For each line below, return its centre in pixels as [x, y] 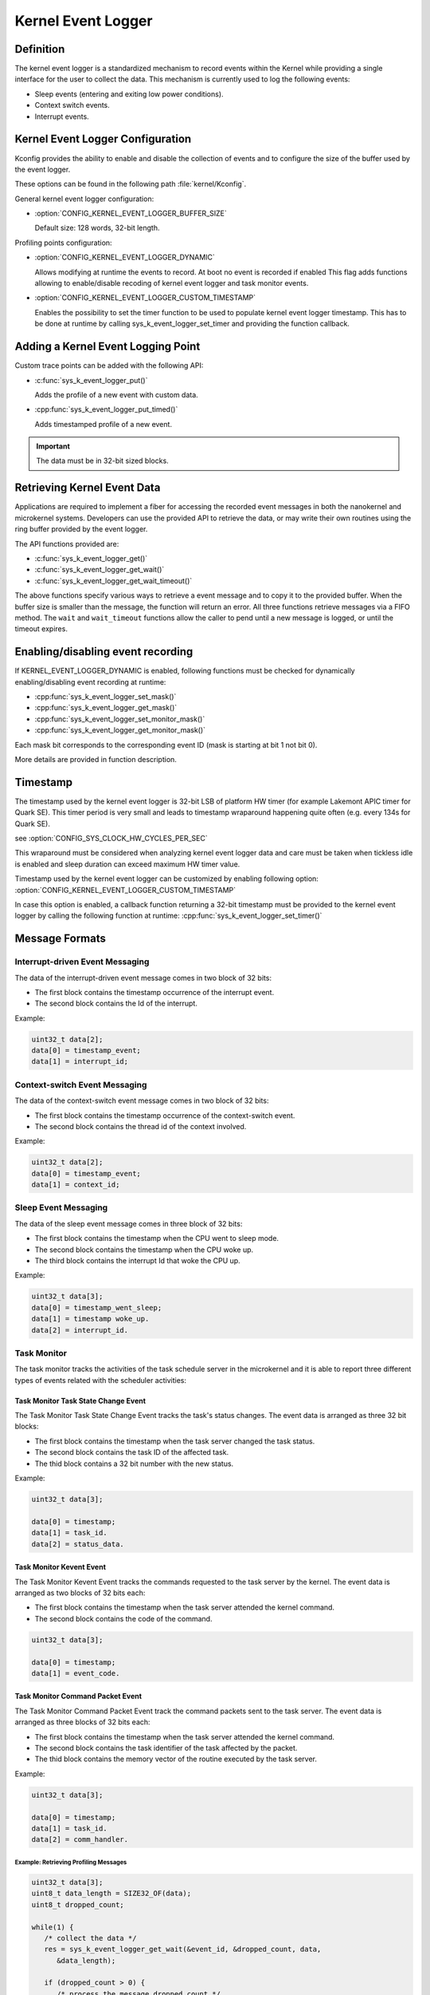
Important [53, 446]
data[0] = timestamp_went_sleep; [97, 1308]
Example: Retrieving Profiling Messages [71, 1862]
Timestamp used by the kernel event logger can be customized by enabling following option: [166, 879]
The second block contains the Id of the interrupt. [116, 1003]
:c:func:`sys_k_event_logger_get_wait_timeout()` [113, 581]
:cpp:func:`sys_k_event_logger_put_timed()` [106, 409]
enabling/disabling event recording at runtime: [90, 681]
